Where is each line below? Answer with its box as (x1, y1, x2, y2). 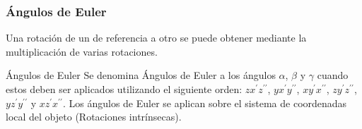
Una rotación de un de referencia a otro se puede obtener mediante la (6, 30, 307, 45)
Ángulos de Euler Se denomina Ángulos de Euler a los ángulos (6, 68, 276, 82)
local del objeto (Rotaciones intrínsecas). (6, 109, 182, 124)
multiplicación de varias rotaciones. (6, 44, 158, 59)
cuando (317, 68, 349, 82)
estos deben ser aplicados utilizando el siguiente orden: (6, 82, 243, 96)
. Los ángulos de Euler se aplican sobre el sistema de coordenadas (62, 95, 347, 110)
